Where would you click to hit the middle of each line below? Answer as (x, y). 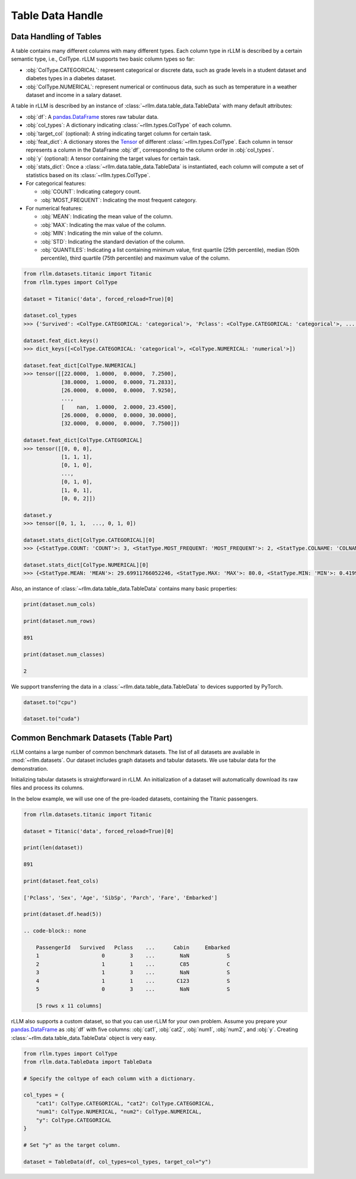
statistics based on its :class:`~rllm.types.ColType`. (88, 175)
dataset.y (38, 515)
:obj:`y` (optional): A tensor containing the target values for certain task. (113, 158)
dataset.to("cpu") (50, 702)
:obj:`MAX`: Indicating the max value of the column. (103, 225)
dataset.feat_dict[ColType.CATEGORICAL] (83, 440)
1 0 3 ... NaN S (133, 956)
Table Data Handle (57, 15)
